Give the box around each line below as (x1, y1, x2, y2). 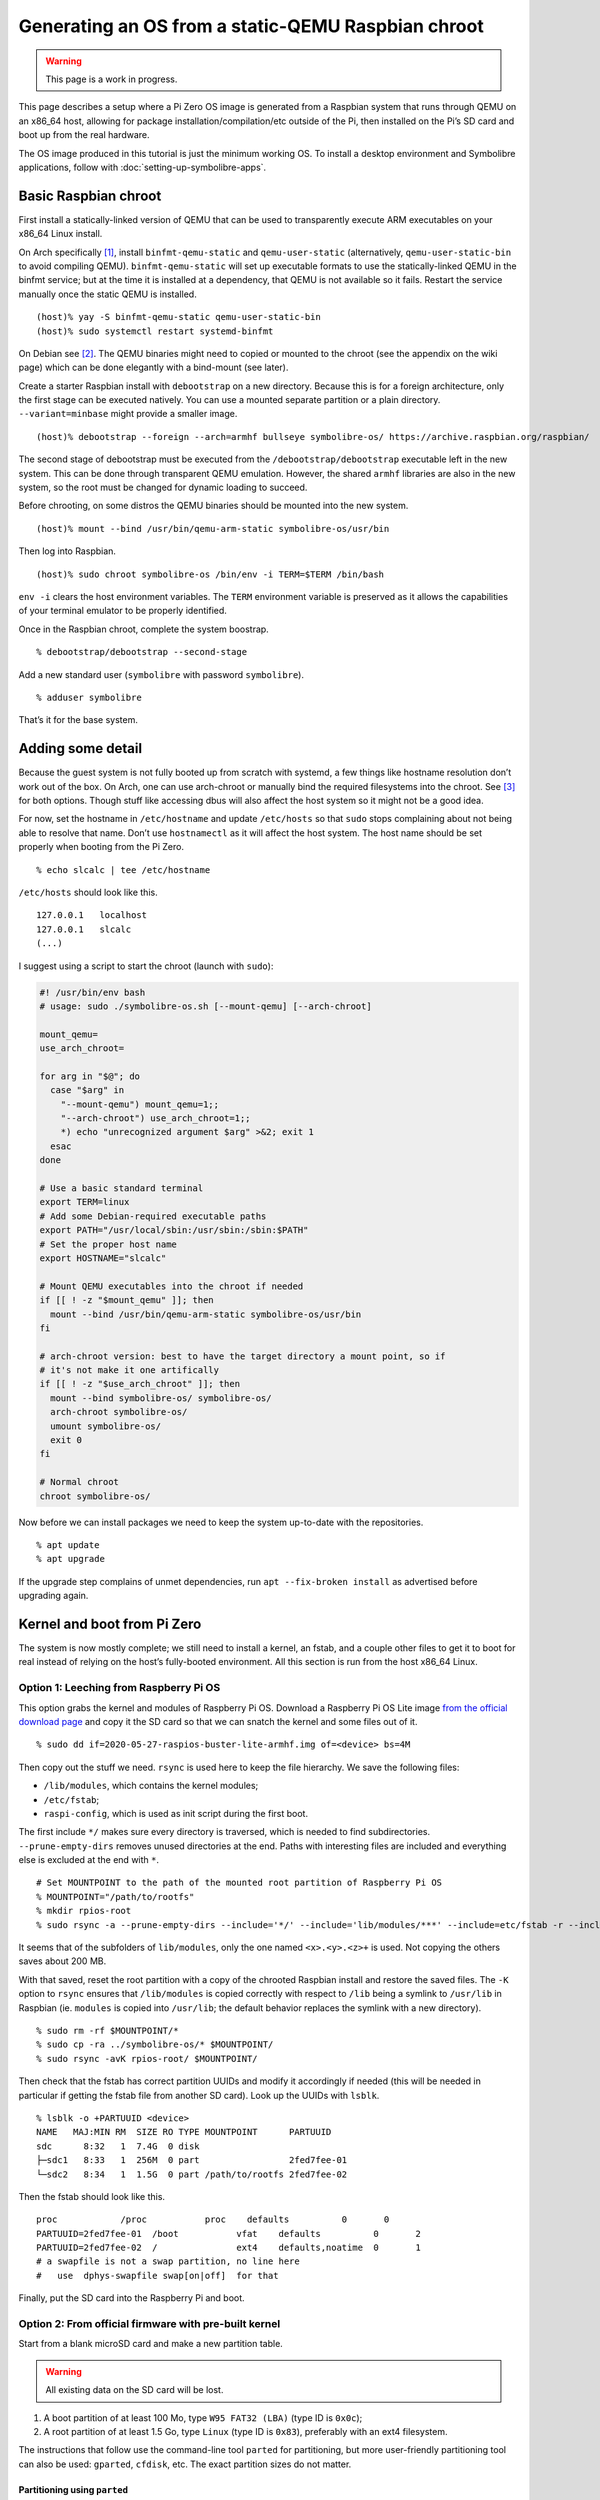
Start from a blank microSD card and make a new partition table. (18, 2338, 284, 2350)
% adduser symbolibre (36, 691, 142, 703)
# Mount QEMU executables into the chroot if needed (39, 1280, 304, 1292)
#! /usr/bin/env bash (39, 986, 146, 998)
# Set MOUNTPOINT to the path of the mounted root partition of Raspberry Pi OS (36, 1877, 443, 1889)
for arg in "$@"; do (39, 1070, 140, 1082)
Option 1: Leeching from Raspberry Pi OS (18, 1681, 221, 1695)
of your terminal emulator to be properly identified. (18, 605, 227, 617)
